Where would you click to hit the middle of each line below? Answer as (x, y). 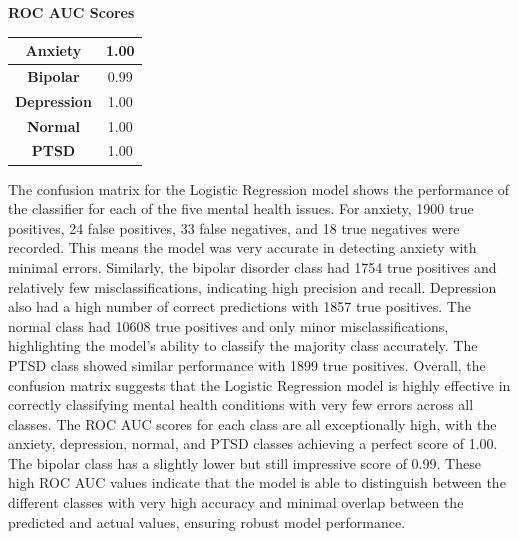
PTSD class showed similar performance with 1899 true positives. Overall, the (247, 364)
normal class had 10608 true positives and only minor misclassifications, (228, 325)
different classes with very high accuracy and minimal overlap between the (236, 502)
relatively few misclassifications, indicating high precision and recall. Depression (252, 286)
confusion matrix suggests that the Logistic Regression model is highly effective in (259, 384)
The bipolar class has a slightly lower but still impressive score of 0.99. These (244, 462)
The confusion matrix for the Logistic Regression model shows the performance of (259, 188)
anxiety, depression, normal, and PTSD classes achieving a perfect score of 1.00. (253, 443)
